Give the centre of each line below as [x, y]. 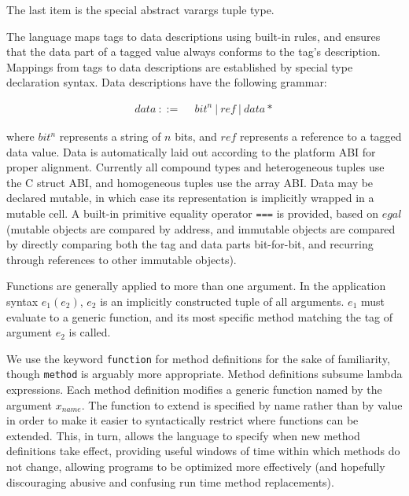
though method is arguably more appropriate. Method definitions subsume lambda [204, 374]
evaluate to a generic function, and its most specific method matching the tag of [200, 316]
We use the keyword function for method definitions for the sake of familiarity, [198, 358]
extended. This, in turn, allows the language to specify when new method [183, 435]
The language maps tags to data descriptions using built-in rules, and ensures [193, 36]
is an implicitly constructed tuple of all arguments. [222, 301]
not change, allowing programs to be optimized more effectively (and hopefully [196, 467]
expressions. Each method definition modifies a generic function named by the [194, 389]
